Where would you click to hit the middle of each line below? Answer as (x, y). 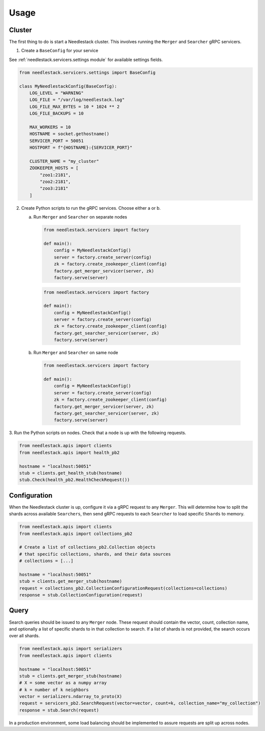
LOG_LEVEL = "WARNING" (57, 93)
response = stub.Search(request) (59, 710)
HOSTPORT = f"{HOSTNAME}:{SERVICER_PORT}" (81, 148)
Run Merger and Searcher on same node (76, 353)
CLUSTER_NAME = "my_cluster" (64, 161)
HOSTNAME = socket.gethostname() (69, 134)
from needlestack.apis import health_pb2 (69, 453)
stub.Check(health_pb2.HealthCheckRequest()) (75, 480)
